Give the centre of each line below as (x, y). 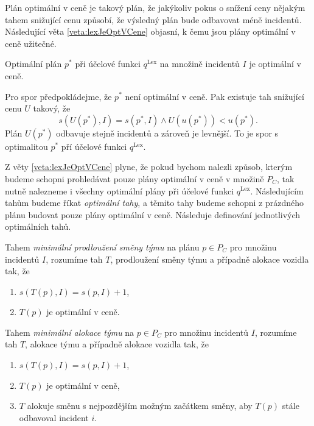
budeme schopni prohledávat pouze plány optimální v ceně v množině (134, 178)
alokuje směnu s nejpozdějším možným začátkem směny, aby (140, 406)
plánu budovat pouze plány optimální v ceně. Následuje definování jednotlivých (153, 214)
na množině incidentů (200, 64)
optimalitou (26, 146)
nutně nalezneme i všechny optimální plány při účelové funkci (120, 190)
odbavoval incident (54, 417)
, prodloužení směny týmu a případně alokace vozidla (210, 259)
